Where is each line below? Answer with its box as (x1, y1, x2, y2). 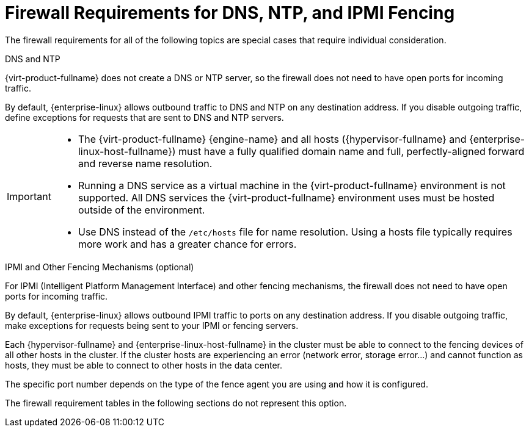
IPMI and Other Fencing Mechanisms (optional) (5, 261, 194, 272)
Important (7, 190, 51, 203)
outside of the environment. (78, 203, 205, 216)
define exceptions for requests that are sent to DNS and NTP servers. (5, 112, 284, 123)
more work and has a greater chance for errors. (78, 237, 297, 250)
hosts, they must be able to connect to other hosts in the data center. (5, 359, 282, 370)
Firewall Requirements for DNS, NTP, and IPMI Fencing (5, 2, 455, 23)
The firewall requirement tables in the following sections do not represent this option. (5, 397, 347, 408)
